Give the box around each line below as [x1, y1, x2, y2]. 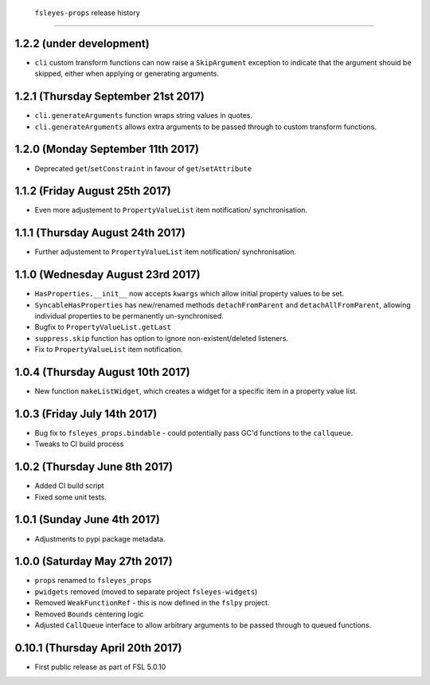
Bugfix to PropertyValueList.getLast [34, 323, 171, 332]
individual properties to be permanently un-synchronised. [34, 311, 225, 320]
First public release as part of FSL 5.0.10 [34, 662, 166, 671]
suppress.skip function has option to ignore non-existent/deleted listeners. [34, 333, 288, 342]
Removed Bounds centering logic [34, 609, 144, 619]
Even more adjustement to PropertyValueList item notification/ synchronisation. [34, 205, 308, 215]
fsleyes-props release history [34, 8, 141, 18]
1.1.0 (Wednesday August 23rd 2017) [14, 268, 201, 282]
